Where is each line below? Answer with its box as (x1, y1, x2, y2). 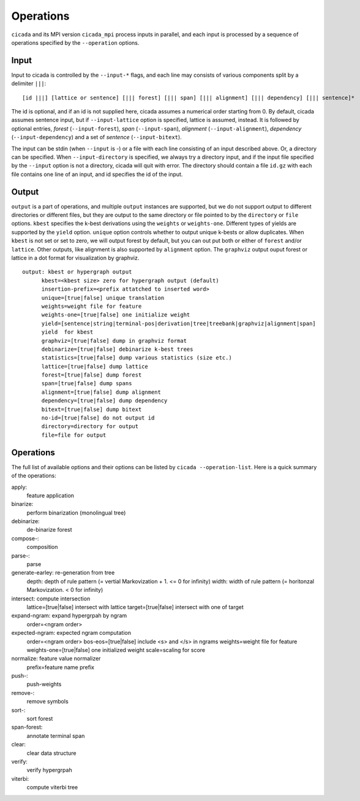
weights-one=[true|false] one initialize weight (41, 312, 190, 318)
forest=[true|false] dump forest (41, 372, 142, 378)
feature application (26, 491, 75, 499)
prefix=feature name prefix (26, 663, 95, 671)
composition (26, 543, 58, 551)
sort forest (26, 715, 53, 722)
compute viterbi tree (26, 784, 78, 791)
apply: (11, 483, 28, 491)
